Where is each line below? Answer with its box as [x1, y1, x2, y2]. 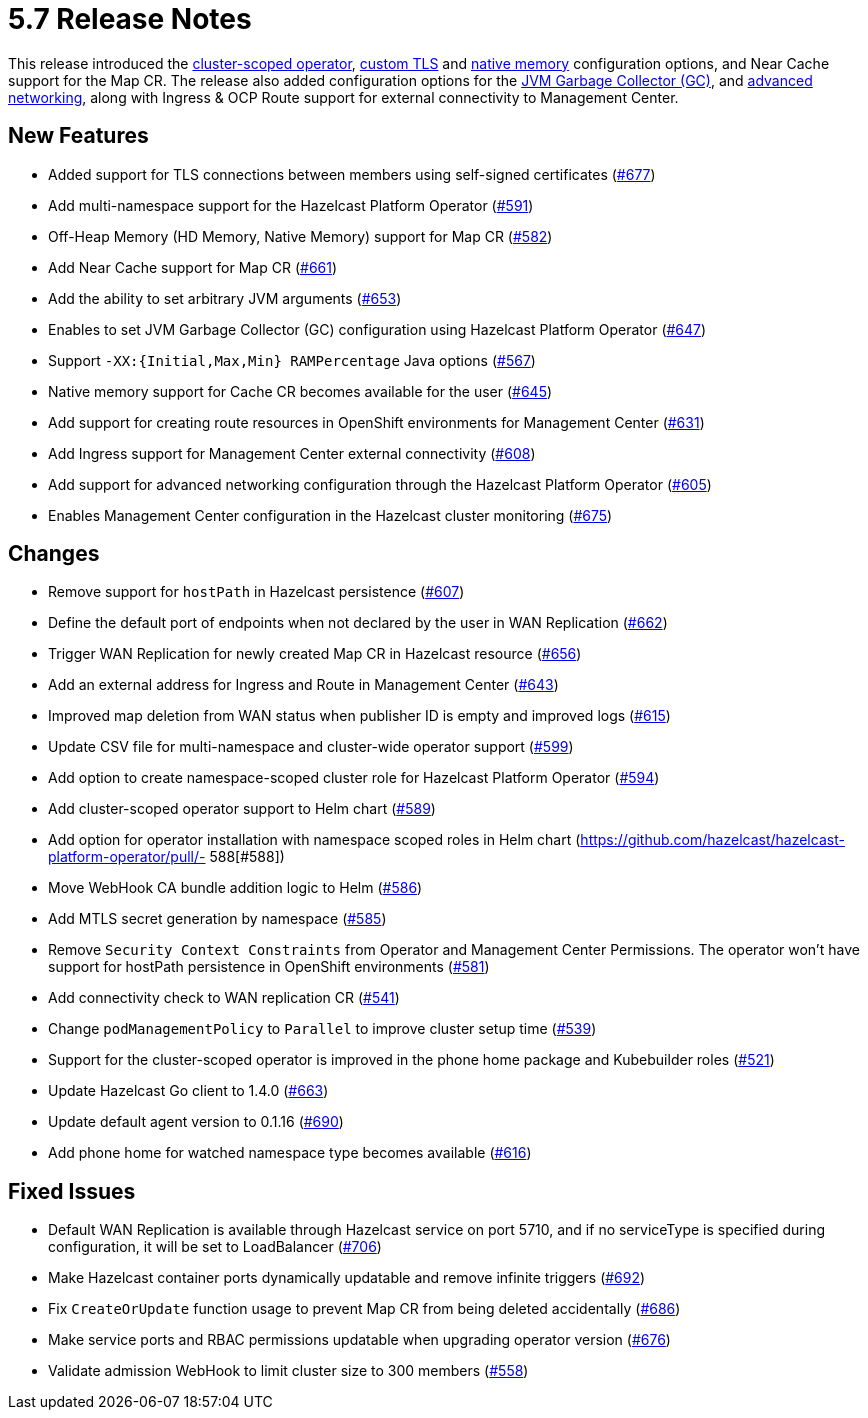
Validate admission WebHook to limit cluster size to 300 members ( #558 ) [48, 1362, 529, 1380]
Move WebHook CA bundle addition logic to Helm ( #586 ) [48, 879, 423, 897]
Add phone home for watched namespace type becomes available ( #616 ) [48, 1144, 532, 1162]
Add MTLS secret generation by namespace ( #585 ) [48, 910, 387, 928]
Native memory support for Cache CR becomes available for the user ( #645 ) [48, 382, 553, 400]
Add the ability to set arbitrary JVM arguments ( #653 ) [48, 289, 402, 307]
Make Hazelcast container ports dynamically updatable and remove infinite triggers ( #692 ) [48, 1269, 646, 1287]
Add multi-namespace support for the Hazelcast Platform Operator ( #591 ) [48, 196, 534, 214]
